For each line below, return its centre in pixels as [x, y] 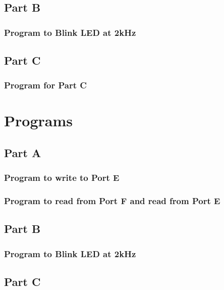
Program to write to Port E [62, 178]
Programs [38, 120]
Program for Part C [45, 85]
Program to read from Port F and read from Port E [112, 201]
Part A [23, 153]
